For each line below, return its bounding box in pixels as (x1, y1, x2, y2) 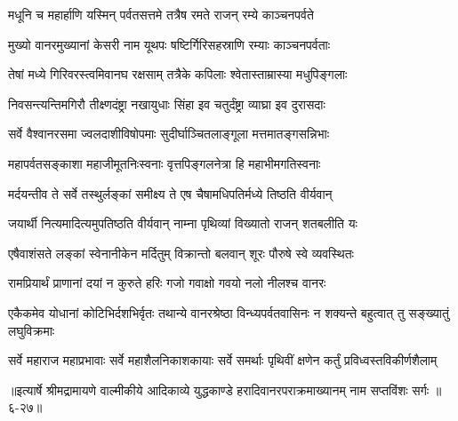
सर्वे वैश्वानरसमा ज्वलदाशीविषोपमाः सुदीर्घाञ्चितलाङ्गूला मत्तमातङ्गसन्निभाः (8, 124, 330, 143)
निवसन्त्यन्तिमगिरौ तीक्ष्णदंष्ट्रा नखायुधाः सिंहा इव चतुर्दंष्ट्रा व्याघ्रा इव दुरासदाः (8, 94, 325, 113)
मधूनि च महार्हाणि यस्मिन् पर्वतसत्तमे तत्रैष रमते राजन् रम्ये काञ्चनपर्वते (8, 5, 314, 23)
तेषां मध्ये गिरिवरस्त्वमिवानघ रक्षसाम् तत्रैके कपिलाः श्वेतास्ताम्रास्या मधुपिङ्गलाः (8, 65, 348, 83)
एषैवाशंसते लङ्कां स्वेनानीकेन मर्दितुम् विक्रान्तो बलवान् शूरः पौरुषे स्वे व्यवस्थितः (8, 243, 354, 262)
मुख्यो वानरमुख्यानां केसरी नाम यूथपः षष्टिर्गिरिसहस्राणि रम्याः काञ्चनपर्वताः (8, 35, 331, 53)
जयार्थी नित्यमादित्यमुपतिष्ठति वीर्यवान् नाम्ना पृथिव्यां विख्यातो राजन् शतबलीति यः (8, 214, 358, 233)
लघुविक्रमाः (8, 321, 55, 339)
